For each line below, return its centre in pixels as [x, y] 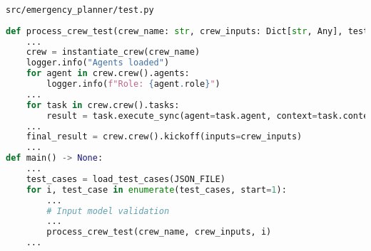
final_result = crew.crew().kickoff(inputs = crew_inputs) [164, 137]
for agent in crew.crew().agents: [108, 74]
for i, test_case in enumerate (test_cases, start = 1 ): [156, 189]
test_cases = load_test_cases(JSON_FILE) [126, 179]
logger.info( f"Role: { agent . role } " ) [133, 84]
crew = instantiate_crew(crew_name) [113, 52]
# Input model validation [108, 211]
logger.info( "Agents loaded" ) [98, 63]
